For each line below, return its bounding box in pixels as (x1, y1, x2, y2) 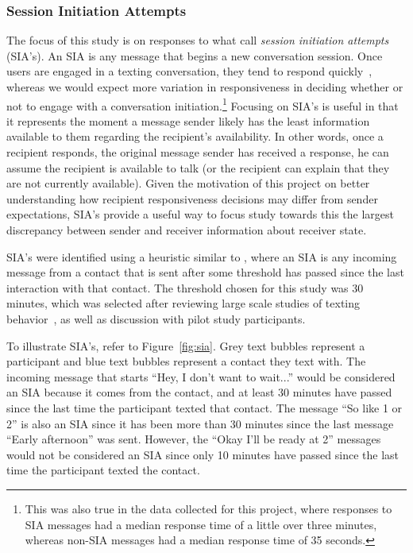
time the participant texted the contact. (6, 462, 200, 478)
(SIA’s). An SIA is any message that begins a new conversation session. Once (6, 47, 383, 64)
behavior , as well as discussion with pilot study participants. (6, 310, 306, 327)
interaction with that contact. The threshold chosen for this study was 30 (6, 279, 364, 296)
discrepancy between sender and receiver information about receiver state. (6, 222, 367, 238)
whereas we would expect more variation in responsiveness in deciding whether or (6, 79, 403, 95)
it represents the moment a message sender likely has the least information (6, 112, 370, 129)
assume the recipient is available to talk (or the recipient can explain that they (6, 159, 390, 176)
